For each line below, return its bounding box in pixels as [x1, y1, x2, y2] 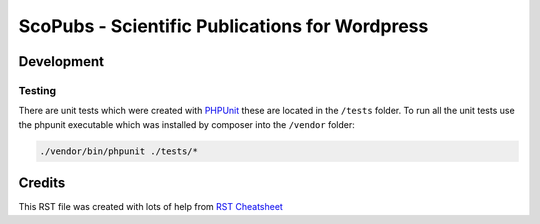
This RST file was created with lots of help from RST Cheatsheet [18, 201, 284, 213]
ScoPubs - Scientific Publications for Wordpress [18, 15, 429, 37]
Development [18, 53, 105, 70]
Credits [18, 175, 66, 192]
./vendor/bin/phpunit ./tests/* [39, 145, 199, 157]
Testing [18, 83, 57, 97]
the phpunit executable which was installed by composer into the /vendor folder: [18, 118, 355, 130]
